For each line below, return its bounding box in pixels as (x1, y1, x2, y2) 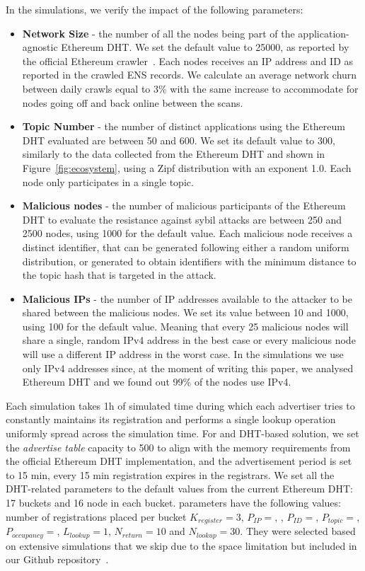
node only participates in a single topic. (22, 174, 194, 189)
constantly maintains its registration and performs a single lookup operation (6, 412, 336, 427)
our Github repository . (6, 552, 109, 567)
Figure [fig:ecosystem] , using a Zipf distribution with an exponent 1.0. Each (22, 160, 352, 175)
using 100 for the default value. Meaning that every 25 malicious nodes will (22, 318, 349, 333)
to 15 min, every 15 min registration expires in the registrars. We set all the (6, 467, 335, 482)
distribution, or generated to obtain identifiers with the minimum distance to (22, 253, 357, 268)
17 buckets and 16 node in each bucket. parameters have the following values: (6, 495, 341, 509)
